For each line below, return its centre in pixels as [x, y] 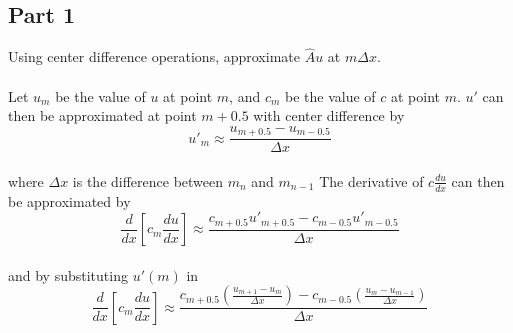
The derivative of [371, 180]
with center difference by [329, 115]
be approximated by [69, 200]
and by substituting [68, 274]
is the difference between [148, 180]
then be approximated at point [102, 115]
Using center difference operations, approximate [154, 56]
